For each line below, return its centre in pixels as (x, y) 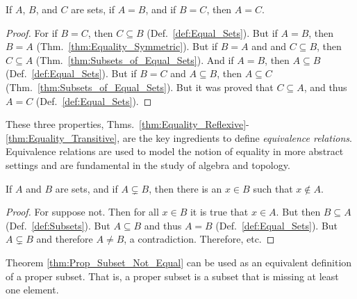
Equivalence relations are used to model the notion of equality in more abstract (175, 151)
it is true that (219, 212)
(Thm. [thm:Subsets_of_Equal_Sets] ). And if (135, 59)
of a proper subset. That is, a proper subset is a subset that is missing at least (172, 276)
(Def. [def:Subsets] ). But (58, 225)
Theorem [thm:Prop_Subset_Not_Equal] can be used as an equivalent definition (179, 262)
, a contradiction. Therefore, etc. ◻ (199, 239)
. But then (298, 212)
